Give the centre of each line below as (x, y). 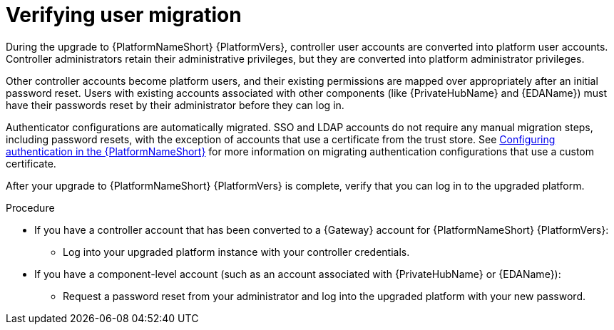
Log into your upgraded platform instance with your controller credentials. (236, 252)
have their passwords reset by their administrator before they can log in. (175, 105)
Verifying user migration (124, 15)
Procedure (30, 207)
